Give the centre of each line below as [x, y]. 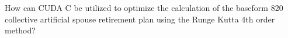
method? [20, 30]
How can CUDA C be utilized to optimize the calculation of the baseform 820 [144, 7]
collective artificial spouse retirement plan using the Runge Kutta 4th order [140, 19]
